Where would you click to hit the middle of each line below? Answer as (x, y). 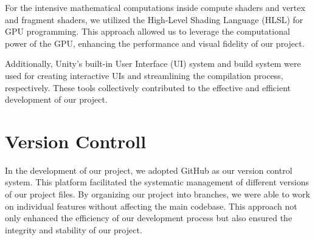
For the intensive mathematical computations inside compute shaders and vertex (155, 7)
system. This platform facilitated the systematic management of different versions (157, 182)
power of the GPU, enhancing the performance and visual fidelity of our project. (155, 43)
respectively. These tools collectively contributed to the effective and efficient (148, 87)
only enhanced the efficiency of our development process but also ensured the (149, 218)
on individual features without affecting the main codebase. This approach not (151, 206)
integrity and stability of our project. (74, 229)
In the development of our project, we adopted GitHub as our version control (149, 170)
